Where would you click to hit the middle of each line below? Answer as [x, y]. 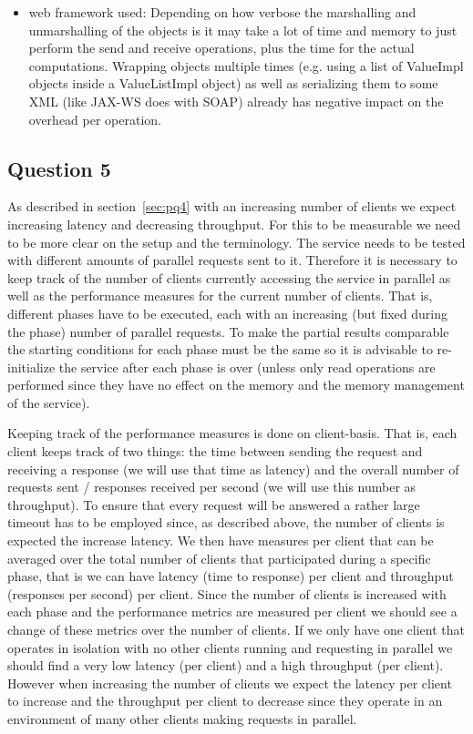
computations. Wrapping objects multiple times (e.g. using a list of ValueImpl [246, 65]
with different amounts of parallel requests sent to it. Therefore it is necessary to [232, 260]
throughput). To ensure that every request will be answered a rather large [214, 504]
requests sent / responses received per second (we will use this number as [212, 487]
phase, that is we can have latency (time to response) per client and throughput [231, 576]
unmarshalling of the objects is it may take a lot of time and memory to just [243, 30]
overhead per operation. [95, 119]
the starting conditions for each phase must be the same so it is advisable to [220, 349]
